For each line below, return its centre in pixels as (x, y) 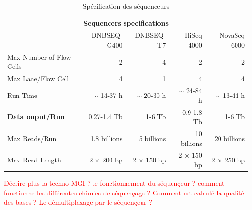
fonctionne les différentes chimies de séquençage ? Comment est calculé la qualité (124, 192)
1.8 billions (106, 138)
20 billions (229, 138)
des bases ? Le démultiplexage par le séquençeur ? (78, 202)
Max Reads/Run (32, 138)
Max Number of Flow (39, 57)
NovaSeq (232, 35)
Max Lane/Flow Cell (38, 78)
